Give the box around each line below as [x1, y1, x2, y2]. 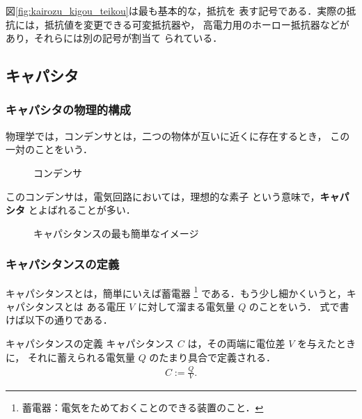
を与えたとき [297, 336, 356, 350]
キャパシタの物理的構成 [6, 101, 131, 118]
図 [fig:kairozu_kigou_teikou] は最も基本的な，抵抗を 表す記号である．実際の [6, 3, 347, 17]
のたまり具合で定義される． [149, 349, 276, 364]
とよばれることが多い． [28, 203, 136, 217]
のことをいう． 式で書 [249, 299, 349, 313]
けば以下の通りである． [6, 313, 113, 327]
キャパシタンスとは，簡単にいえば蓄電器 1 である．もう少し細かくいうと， [6, 283, 347, 300]
